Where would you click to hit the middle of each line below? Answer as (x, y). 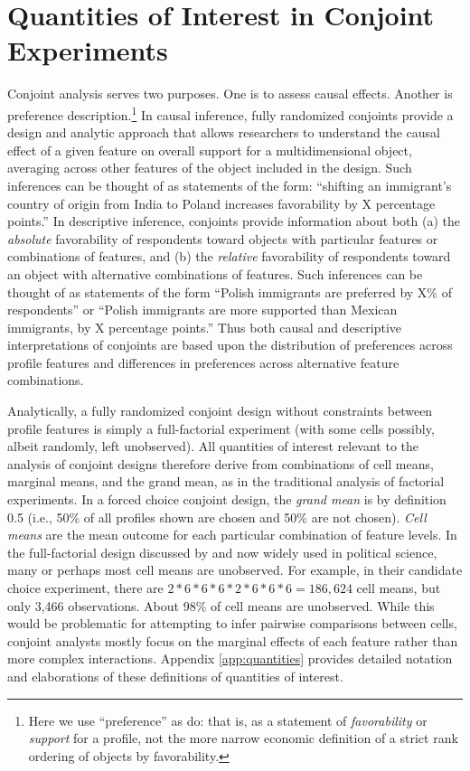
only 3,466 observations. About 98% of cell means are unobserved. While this (221, 605)
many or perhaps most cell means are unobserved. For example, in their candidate (235, 570)
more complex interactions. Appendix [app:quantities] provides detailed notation (230, 658)
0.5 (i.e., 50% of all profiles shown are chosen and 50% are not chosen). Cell (217, 517)
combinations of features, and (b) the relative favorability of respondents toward (229, 256)
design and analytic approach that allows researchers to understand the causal (224, 132)
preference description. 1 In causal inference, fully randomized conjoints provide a (230, 113)
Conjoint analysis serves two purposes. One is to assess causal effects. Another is (230, 94)
